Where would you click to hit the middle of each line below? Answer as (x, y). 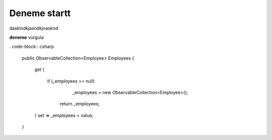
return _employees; (80, 104)
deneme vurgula (26, 37)
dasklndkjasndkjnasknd (34, 28)
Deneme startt (40, 13)
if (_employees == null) (71, 81)
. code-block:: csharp (32, 47)
